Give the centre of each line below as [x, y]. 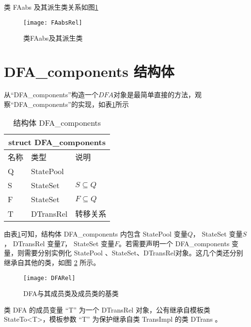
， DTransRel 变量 [32, 243]
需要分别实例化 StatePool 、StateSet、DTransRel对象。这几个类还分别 [133, 253]
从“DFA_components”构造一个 [51, 94]
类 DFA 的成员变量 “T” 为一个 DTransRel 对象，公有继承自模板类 [107, 309]
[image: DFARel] [49, 278]
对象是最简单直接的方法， [154, 94]
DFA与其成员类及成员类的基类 [71, 293]
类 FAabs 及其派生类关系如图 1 [51, 7]
